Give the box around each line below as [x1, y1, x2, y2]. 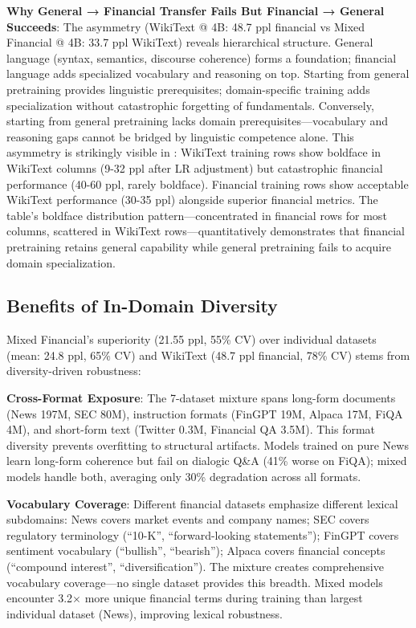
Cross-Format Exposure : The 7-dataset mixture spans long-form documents [6, 389, 396, 406]
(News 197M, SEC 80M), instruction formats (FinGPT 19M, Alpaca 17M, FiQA [6, 405, 403, 422]
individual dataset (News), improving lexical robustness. [6, 605, 283, 622]
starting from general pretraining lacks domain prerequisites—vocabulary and [6, 112, 389, 129]
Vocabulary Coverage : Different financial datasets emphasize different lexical [6, 495, 398, 512]
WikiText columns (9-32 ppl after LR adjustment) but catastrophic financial [6, 159, 383, 176]
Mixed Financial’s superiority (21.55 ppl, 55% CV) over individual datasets [6, 331, 377, 348]
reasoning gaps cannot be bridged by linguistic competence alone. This [6, 128, 354, 145]
